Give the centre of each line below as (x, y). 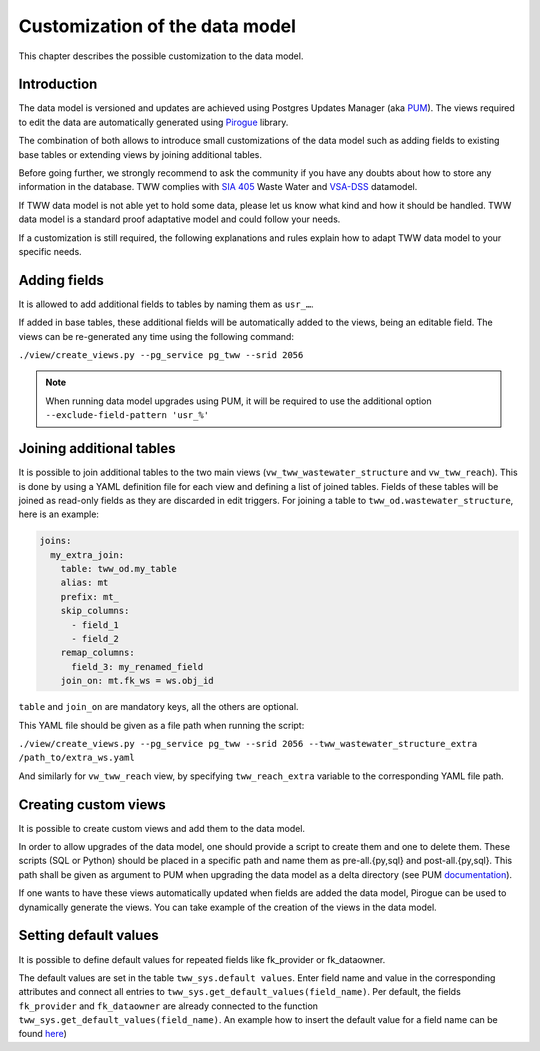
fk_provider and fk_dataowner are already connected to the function (168, 1006)
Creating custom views (92, 804)
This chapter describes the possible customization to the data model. (161, 56)
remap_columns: (97, 653)
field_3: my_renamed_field (137, 666)
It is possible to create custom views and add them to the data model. (161, 828)
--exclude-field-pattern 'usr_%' (127, 415)
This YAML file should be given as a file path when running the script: (161, 725)
